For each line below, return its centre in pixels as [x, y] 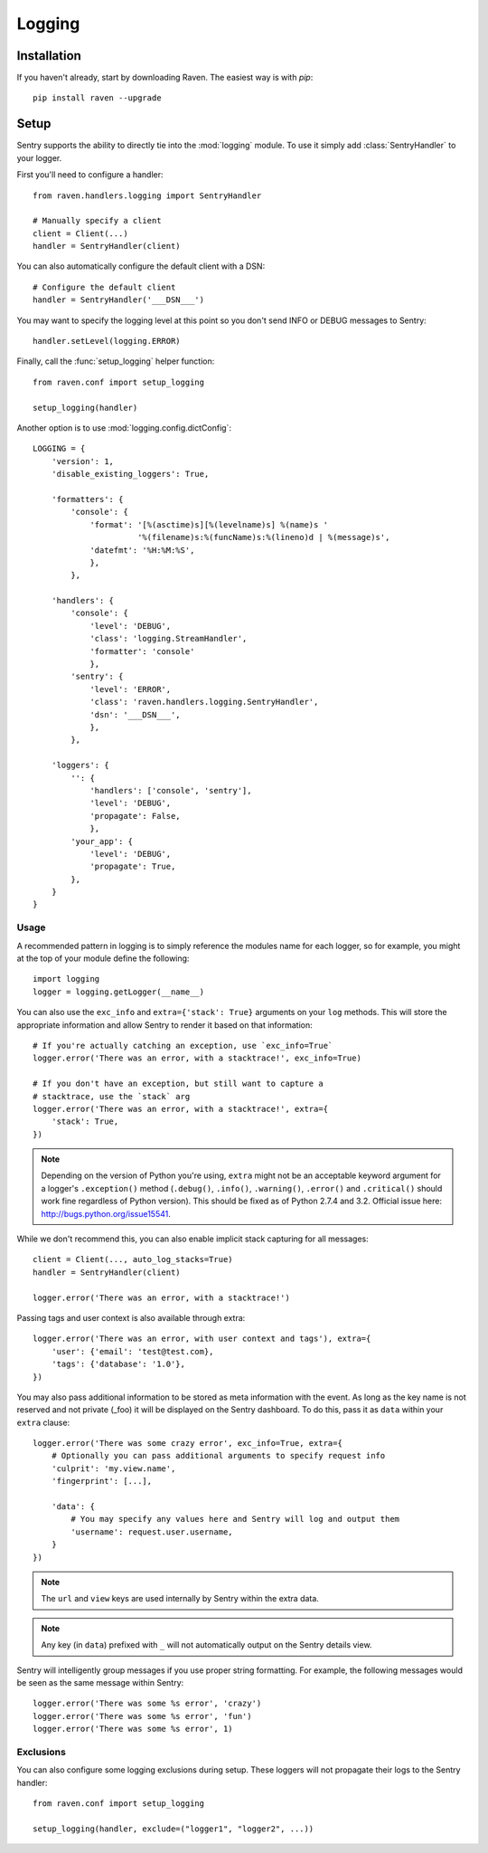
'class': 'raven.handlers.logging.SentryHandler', [204, 702]
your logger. [39, 157]
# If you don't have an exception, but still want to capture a [178, 1084]
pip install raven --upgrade [97, 98]
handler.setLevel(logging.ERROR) [107, 341]
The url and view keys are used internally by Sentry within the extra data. [180, 1599]
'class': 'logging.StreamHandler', [169, 639]
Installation [49, 56]
